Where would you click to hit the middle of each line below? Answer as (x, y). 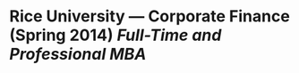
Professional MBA (78, 54)
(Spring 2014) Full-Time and (115, 35)
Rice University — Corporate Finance (150, 16)
